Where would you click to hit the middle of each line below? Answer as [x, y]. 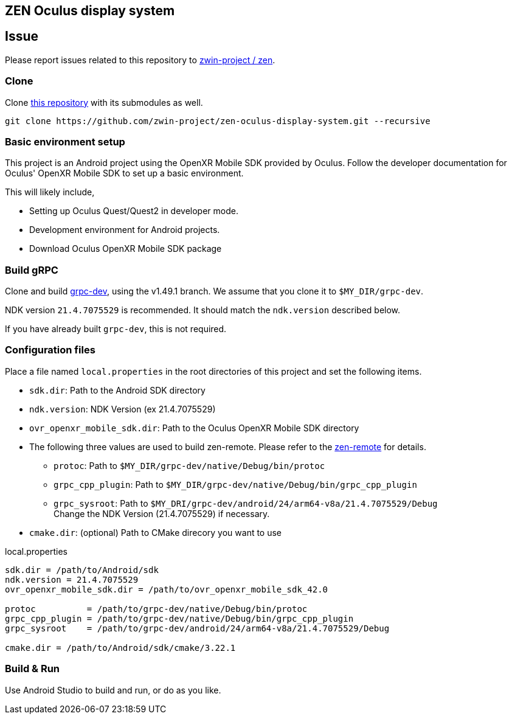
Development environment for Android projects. [125, 230]
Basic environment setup [65, 141]
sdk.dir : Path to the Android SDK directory [117, 390]
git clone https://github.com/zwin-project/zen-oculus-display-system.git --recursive [218, 121]
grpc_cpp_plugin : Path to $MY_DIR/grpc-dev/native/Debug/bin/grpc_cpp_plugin [235, 484]
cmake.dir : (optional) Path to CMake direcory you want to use [156, 532]
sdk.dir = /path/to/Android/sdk [82, 570]
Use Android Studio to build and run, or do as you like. [113, 690]
